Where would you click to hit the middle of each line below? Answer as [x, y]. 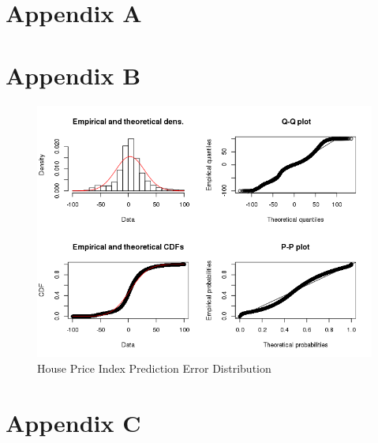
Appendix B [73, 75]
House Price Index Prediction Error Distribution [154, 368]
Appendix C [73, 422]
